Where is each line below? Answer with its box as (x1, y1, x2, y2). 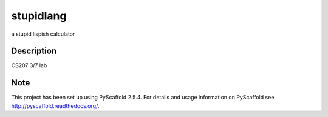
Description (11, 46, 57, 56)
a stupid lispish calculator (11, 30, 75, 38)
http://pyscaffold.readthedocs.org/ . (11, 102, 100, 109)
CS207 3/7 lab (11, 62, 47, 69)
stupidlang (11, 9, 67, 22)
